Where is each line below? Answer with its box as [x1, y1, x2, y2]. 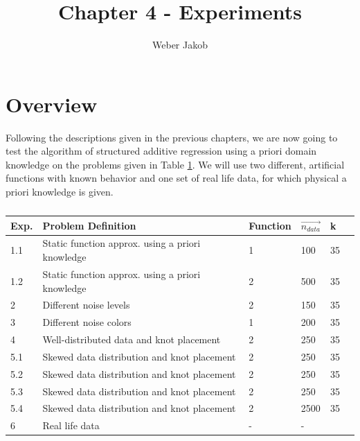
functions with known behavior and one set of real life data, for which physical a [6, 171, 347, 185]
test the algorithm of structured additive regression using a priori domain [6, 144, 317, 158]
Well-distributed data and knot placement [42, 332, 221, 347]
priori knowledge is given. [6, 184, 114, 199]
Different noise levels [42, 297, 130, 312]
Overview [6, 89, 98, 118]
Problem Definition [42, 218, 136, 232]
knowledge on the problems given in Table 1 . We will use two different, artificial [6, 157, 345, 171]
